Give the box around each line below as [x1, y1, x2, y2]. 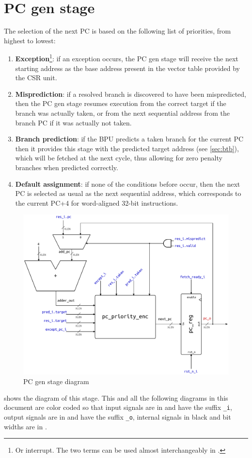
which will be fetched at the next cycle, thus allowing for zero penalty [15, 153, 222, 163]
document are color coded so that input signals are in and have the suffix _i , [4, 402, 232, 412]
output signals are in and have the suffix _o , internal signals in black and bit [4, 411, 231, 422]
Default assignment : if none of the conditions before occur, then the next [15, 178, 240, 189]
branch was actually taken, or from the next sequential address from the [15, 107, 230, 118]
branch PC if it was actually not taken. [15, 117, 132, 127]
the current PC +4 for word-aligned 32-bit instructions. [15, 197, 178, 208]
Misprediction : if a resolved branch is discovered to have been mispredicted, [15, 88, 246, 99]
